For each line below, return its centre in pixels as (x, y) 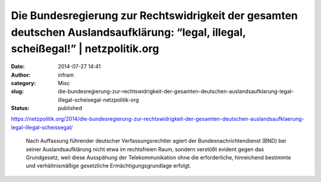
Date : (18, 67)
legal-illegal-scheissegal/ (42, 127)
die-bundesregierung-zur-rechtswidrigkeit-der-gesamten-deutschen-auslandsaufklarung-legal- (176, 92)
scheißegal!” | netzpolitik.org (85, 49)
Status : (20, 108)
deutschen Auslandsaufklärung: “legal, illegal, (128, 32)
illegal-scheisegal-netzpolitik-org (98, 100)
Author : (21, 75)
